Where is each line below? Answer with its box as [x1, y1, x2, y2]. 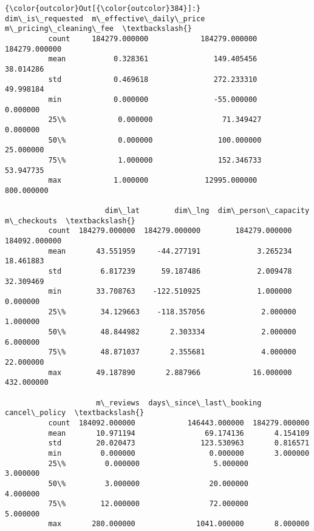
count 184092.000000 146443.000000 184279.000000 [48, 418, 310, 427]
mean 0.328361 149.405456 [48, 55, 258, 64]
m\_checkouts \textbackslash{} [5, 216, 135, 225]
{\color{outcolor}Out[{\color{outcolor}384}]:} [5, 4, 201, 13]
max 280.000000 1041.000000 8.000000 [48, 519, 310, 529]
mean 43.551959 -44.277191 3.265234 [48, 246, 292, 255]
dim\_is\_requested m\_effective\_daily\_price [5, 14, 205, 23]
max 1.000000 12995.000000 [48, 176, 258, 185]
